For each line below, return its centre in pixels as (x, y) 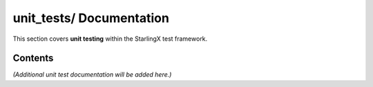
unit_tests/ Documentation (91, 18)
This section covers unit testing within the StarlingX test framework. (110, 39)
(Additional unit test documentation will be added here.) (92, 75)
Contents (33, 58)
